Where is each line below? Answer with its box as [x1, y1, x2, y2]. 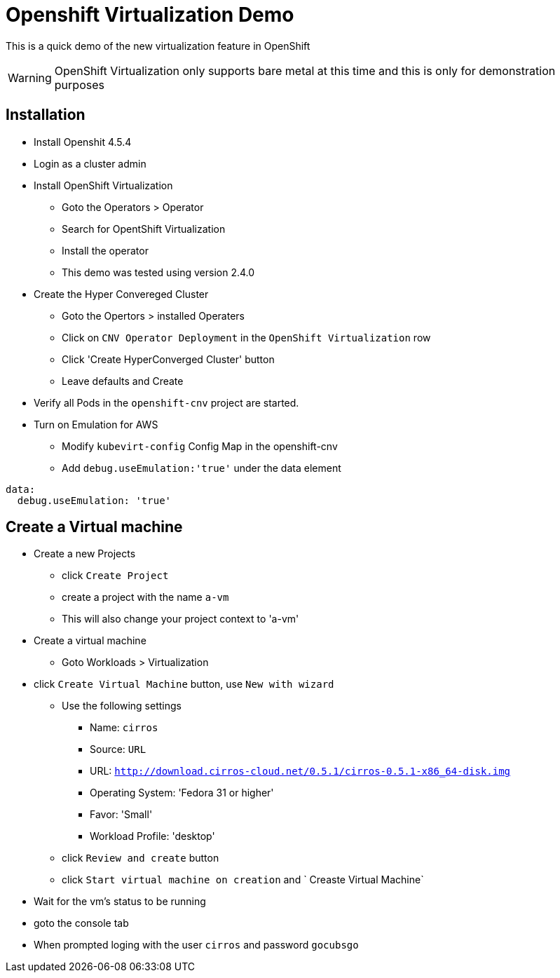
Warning [8, 70, 52, 85]
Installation [6, 106, 86, 124]
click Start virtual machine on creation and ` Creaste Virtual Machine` [62, 874, 424, 886]
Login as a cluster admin [34, 157, 146, 170]
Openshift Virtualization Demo [6, 3, 294, 27]
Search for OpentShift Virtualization [62, 222, 226, 235]
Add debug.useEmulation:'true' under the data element [62, 461, 341, 474]
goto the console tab [34, 917, 129, 930]
